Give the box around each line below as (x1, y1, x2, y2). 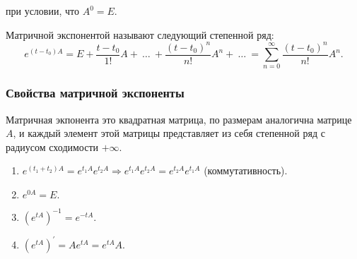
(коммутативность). (204, 163, 288, 178)
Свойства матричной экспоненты (6, 84, 185, 102)
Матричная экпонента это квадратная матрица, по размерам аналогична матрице (6, 112, 352, 126)
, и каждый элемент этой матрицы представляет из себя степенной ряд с (13, 126, 325, 140)
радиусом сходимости (6, 139, 99, 154)
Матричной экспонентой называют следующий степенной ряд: (6, 27, 274, 42)
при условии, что (6, 4, 79, 18)
